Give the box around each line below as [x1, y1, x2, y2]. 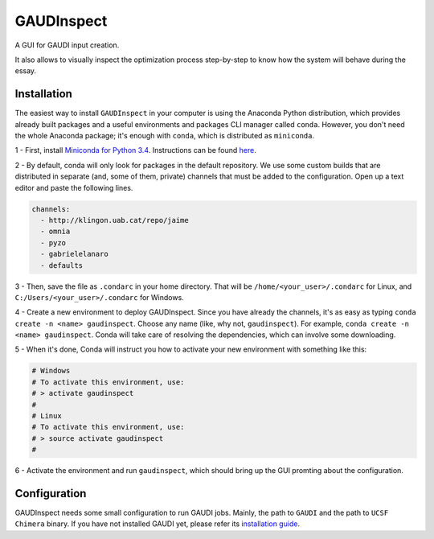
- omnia [40, 227, 71, 237]
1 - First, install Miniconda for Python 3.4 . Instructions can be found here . [14, 146, 256, 155]
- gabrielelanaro [40, 249, 108, 259]
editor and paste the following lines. [14, 183, 133, 192]
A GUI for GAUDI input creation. [14, 40, 120, 50]
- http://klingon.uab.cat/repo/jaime [40, 216, 189, 224]
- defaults [40, 261, 84, 269]
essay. [14, 66, 36, 76]
